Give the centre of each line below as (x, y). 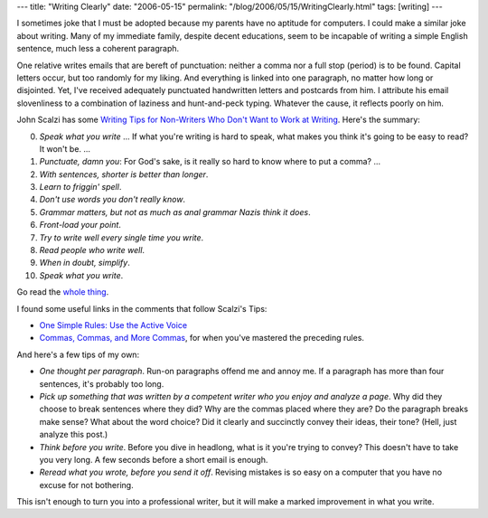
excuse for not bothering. (87, 485)
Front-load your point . (80, 225)
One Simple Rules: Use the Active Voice (113, 325)
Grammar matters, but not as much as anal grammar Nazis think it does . (175, 212)
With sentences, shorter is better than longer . (124, 174)
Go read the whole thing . (63, 292)
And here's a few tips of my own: (78, 354)
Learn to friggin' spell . (80, 187)
